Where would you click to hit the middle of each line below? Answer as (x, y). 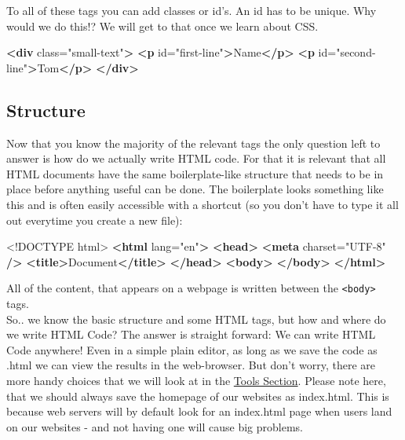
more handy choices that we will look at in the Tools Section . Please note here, (196, 380)
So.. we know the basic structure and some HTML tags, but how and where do (196, 319)
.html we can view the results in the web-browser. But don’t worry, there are (191, 365)
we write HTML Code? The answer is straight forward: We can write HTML (191, 334)
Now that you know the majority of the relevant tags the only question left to (193, 143)
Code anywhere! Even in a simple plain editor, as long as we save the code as (192, 349)
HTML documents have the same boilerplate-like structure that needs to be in (195, 173)
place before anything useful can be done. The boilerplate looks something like (195, 189)
